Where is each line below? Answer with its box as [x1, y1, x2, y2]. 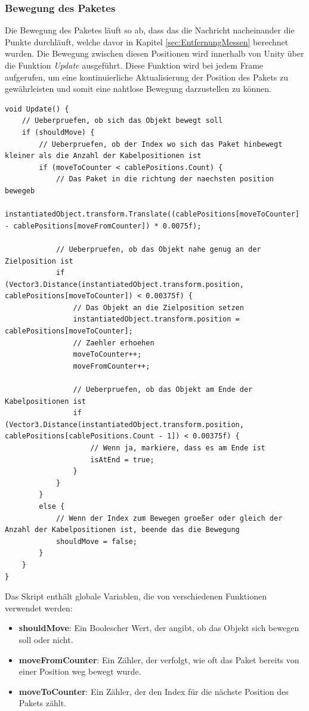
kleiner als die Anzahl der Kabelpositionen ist [5, 152, 202, 160]
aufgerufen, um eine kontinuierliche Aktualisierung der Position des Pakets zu [5, 70, 288, 83]
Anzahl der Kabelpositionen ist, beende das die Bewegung [5, 525, 240, 534]
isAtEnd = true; [90, 455, 154, 464]
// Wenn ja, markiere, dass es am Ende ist [90, 444, 265, 452]
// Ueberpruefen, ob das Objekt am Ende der [73, 385, 253, 394]
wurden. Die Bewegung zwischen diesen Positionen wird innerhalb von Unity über [5, 47, 304, 60]
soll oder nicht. [18, 633, 73, 645]
